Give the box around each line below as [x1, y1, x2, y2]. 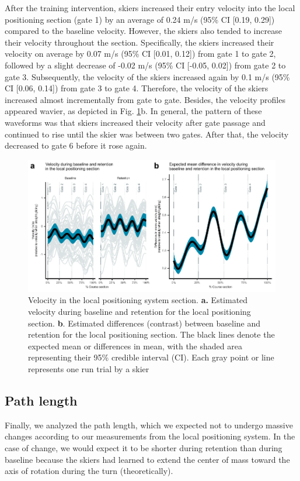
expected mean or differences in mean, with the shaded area [28, 339, 242, 352]
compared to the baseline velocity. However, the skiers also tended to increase [5, 25, 282, 37]
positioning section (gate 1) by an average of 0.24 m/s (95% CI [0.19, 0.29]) [5, 13, 275, 25]
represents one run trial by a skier [28, 362, 149, 375]
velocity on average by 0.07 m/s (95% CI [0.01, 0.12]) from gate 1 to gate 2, [5, 47, 276, 60]
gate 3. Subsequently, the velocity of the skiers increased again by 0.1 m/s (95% [5, 70, 290, 83]
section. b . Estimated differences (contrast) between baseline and [28, 317, 261, 329]
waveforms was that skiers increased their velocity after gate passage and [5, 116, 266, 128]
